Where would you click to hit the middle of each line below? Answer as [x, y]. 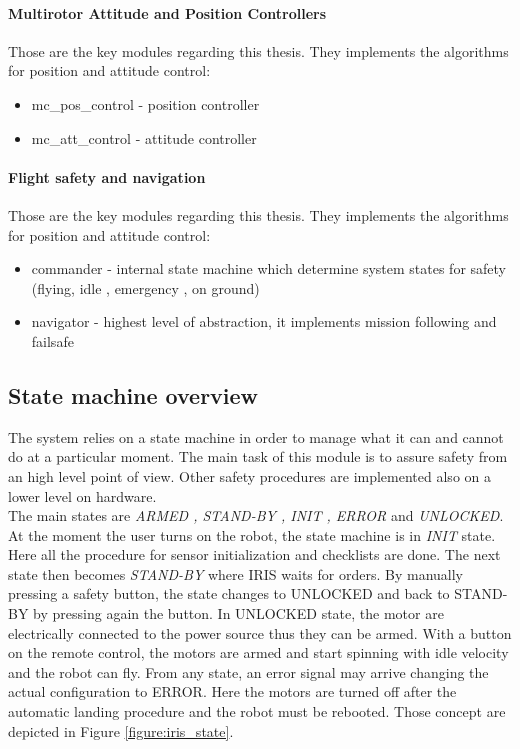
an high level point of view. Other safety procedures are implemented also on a [249, 475]
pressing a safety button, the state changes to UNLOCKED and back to [229, 593]
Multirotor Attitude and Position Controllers [167, 12]
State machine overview [133, 394]
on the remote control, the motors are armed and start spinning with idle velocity [258, 652]
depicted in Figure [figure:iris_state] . [121, 730]
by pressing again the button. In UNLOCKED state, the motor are [238, 613]
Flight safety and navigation [107, 176]
